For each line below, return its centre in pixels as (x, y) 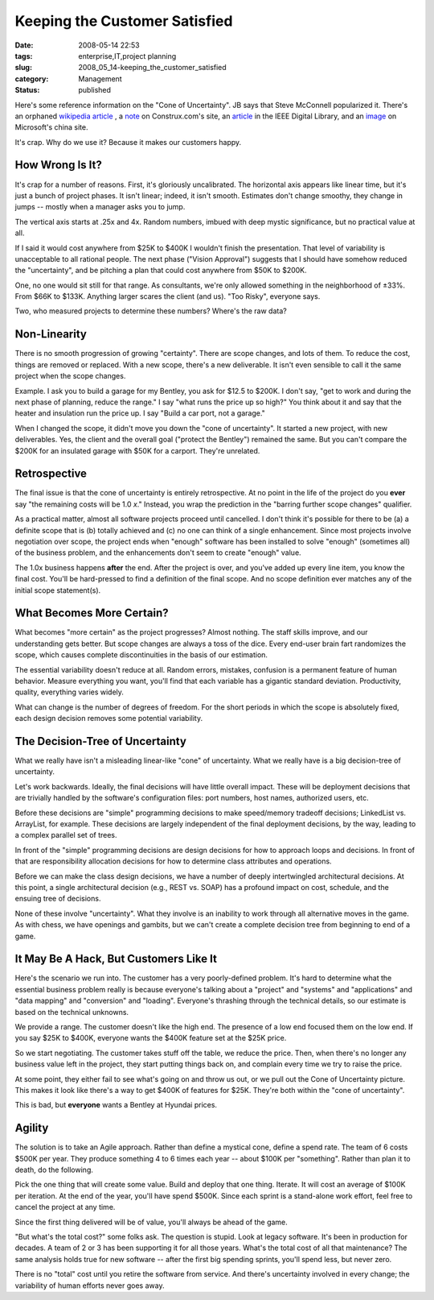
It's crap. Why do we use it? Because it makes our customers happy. (128, 142)
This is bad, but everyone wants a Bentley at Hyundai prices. (116, 1105)
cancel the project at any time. (65, 1207)
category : (32, 79)
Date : (24, 45)
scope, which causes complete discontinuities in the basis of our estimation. (141, 655)
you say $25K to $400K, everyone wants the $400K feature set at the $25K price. (151, 1038)
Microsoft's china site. (51, 127)
